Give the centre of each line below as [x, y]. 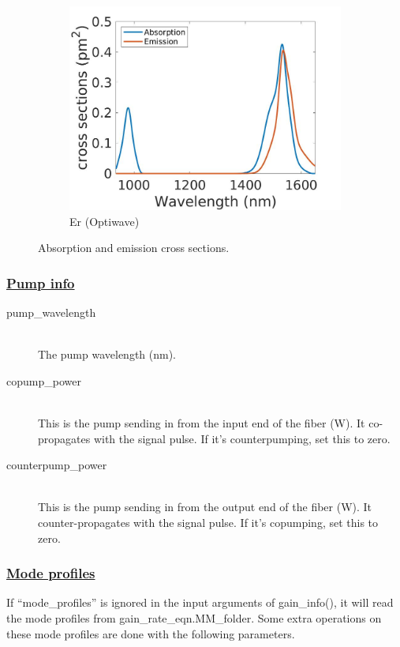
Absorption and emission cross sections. [134, 248]
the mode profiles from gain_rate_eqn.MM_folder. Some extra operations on [194, 617]
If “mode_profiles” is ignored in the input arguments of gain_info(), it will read [200, 602]
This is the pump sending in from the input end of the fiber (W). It [202, 422]
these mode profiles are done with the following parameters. [151, 633]
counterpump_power [57, 465]
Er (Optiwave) [105, 221]
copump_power [44, 380]
